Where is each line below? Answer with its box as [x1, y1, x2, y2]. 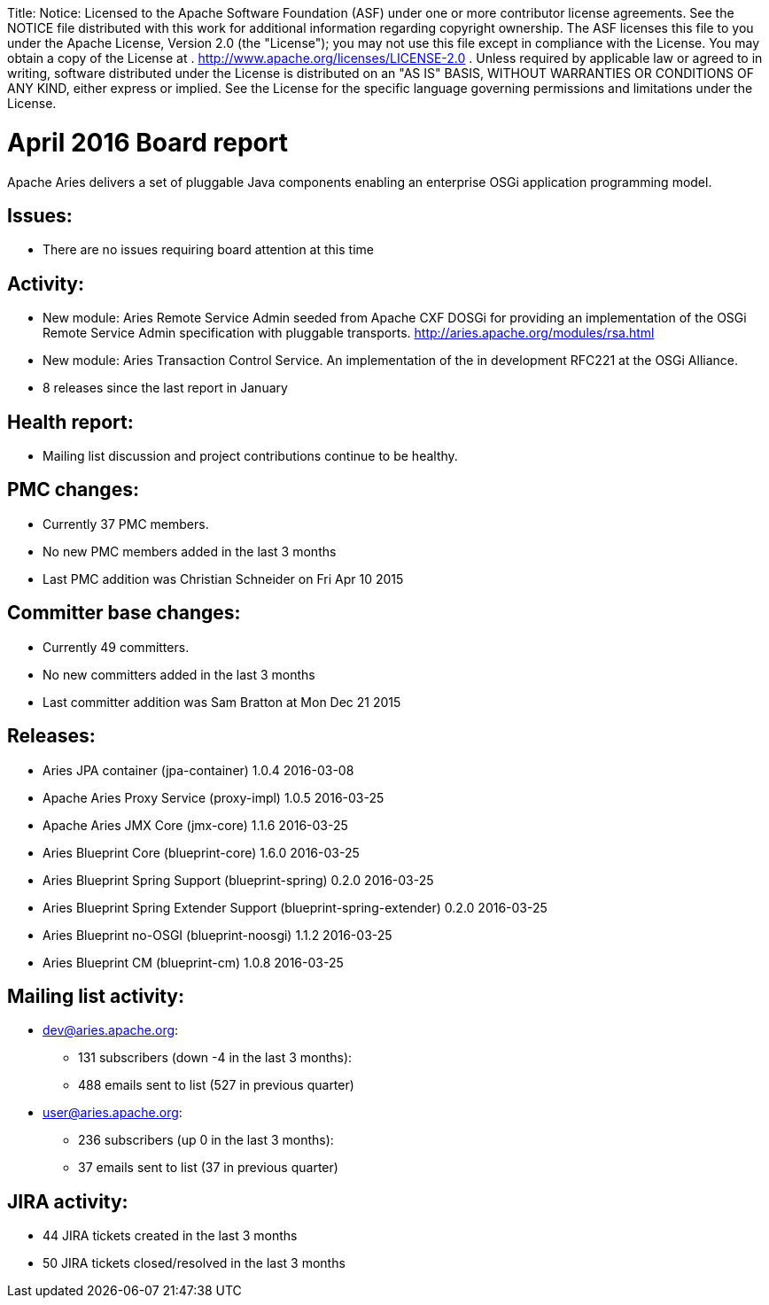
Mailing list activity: [7, 984, 184, 1007]
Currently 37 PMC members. [43, 516, 209, 532]
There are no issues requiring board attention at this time [43, 242, 374, 258]
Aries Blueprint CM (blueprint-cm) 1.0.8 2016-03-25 [43, 954, 344, 970]
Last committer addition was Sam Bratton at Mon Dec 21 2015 [43, 694, 401, 710]
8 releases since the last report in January [43, 380, 288, 396]
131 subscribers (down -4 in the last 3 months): [78, 1050, 353, 1066]
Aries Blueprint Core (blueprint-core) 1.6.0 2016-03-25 [43, 844, 360, 860]
